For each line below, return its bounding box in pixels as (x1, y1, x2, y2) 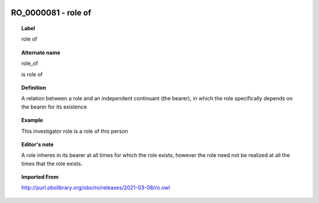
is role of (21, 71, 43, 78)
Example (21, 117, 44, 124)
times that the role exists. (21, 160, 83, 167)
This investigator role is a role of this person (21, 127, 128, 135)
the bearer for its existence (21, 103, 87, 110)
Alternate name (21, 49, 61, 56)
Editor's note (21, 140, 54, 148)
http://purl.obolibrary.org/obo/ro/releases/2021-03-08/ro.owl (21, 184, 171, 191)
